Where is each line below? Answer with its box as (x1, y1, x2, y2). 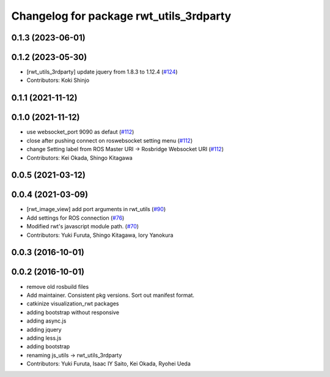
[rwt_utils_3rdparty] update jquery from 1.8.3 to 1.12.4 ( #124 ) (26, 68, 178, 76)
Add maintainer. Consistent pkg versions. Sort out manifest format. (26, 291, 195, 299)
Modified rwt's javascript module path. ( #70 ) (26, 223, 139, 230)
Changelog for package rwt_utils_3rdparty (11, 9, 232, 23)
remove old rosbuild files (26, 283, 89, 290)
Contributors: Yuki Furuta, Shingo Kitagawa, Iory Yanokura (26, 231, 174, 239)
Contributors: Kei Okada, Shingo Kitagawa (26, 154, 133, 162)
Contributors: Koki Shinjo (26, 77, 90, 84)
